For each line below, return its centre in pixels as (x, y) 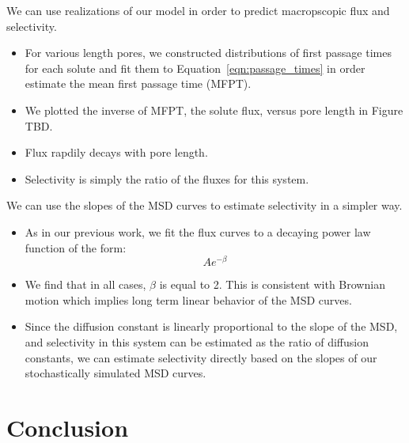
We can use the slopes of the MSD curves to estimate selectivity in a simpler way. (204, 205)
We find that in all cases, (85, 284)
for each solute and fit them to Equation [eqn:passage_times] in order (195, 68)
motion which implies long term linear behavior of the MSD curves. (188, 299)
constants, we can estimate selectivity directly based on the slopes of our (201, 357)
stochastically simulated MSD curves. (116, 373)
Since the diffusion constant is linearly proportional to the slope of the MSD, (211, 326)
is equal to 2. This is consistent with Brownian (272, 284)
